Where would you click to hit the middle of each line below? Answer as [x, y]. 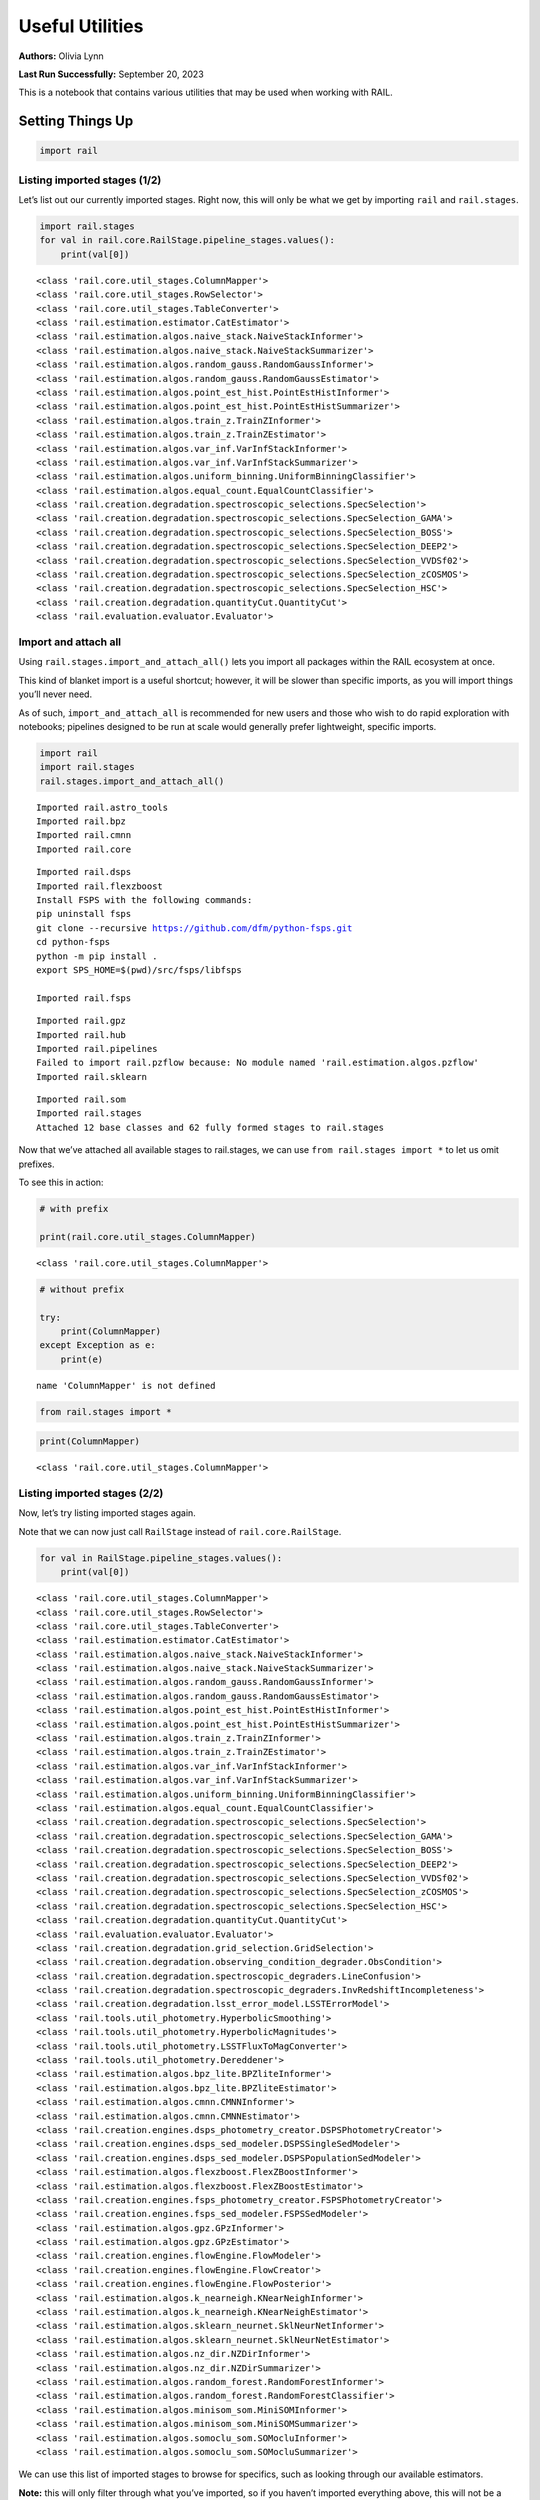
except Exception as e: [98, 1345]
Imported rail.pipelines [97, 1048]
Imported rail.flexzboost [100, 886]
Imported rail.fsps [84, 998]
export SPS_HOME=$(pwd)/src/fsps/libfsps [139, 969]
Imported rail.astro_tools [102, 807]
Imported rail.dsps [84, 872]
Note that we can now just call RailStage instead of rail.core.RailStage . [180, 1531]
